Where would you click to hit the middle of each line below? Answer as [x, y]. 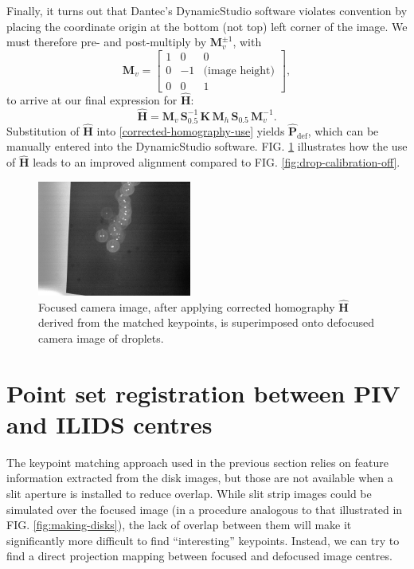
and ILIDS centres [109, 424]
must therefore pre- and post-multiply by [107, 42]
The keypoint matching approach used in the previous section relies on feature [197, 462]
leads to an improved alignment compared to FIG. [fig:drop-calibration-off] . [217, 162]
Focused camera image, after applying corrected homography [187, 306]
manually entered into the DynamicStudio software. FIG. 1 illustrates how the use [207, 146]
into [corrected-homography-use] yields [191, 130]
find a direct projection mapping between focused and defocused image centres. [199, 556]
